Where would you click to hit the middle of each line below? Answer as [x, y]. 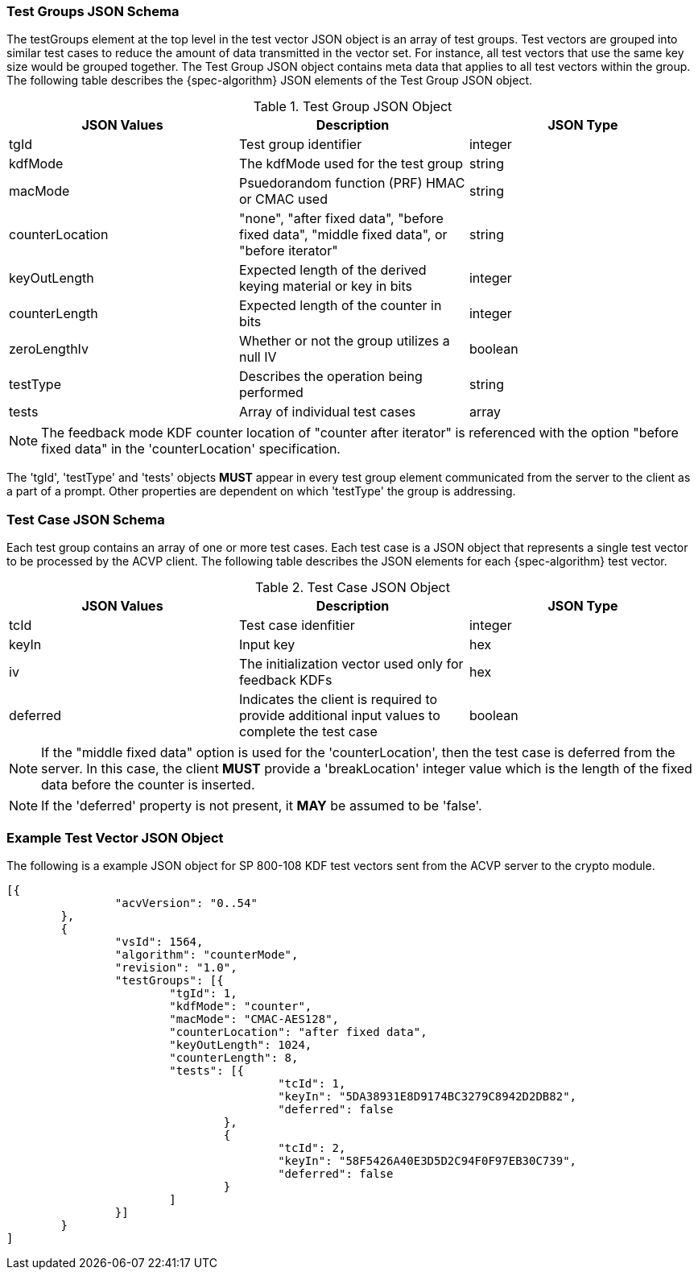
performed [271, 393]
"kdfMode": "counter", [241, 1006]
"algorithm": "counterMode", [207, 954]
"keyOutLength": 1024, [241, 1044]
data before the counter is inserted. [148, 785]
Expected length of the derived [332, 270]
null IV [258, 357]
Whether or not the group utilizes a [344, 341]
